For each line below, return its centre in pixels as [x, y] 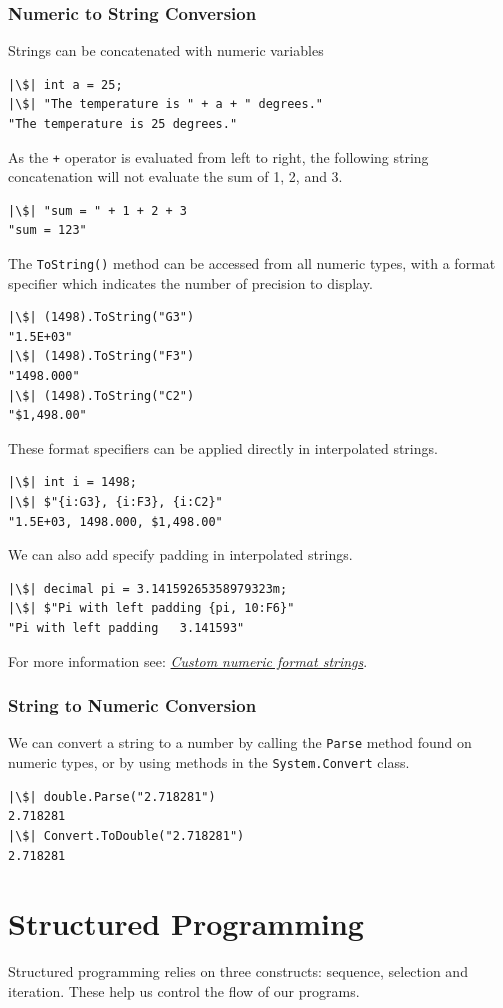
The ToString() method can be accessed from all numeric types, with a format [252, 263]
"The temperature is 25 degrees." [123, 124]
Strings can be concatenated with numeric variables [166, 50]
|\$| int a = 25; [65, 84]
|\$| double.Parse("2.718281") [112, 796]
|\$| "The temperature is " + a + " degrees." [165, 104]
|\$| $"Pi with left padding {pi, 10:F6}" [151, 608]
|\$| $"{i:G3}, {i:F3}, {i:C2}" [115, 502]
